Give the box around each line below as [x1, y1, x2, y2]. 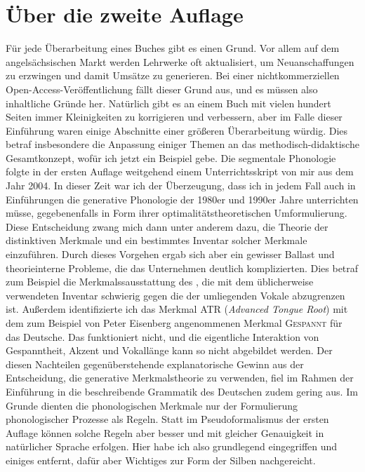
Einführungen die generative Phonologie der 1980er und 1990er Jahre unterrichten [6, 191, 359, 206]
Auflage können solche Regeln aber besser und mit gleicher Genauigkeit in [6, 425, 324, 440]
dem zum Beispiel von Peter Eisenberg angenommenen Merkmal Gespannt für [6, 316, 343, 330]
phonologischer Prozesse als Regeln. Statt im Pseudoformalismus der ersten [6, 412, 329, 426]
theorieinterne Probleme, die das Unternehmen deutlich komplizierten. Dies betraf [6, 260, 359, 275]
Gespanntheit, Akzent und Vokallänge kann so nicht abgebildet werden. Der [6, 343, 333, 358]
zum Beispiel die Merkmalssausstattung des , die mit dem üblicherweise [6, 274, 314, 289]
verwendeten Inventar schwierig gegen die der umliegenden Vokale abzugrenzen [6, 288, 345, 302]
